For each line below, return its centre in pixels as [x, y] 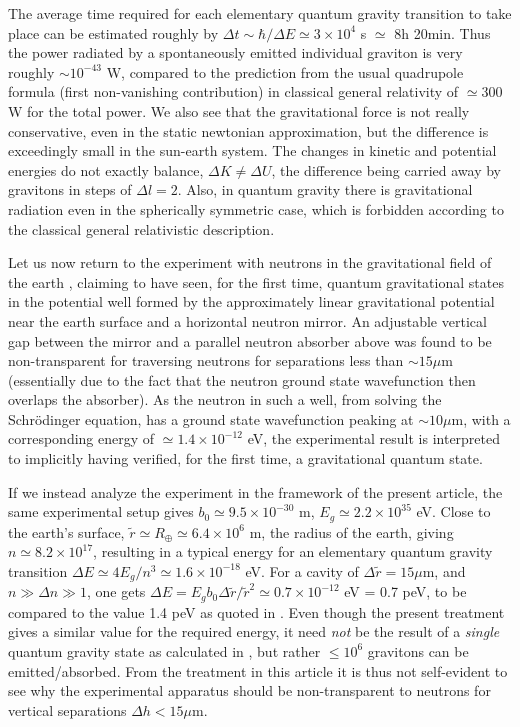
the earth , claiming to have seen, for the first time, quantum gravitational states [256, 281]
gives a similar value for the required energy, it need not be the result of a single [254, 631]
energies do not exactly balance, [106, 169]
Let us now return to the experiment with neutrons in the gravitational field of [250, 262]
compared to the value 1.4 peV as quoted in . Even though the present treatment [256, 611]
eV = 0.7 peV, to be [405, 591]
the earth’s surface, [66, 531]
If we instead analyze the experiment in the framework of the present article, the [255, 491]
